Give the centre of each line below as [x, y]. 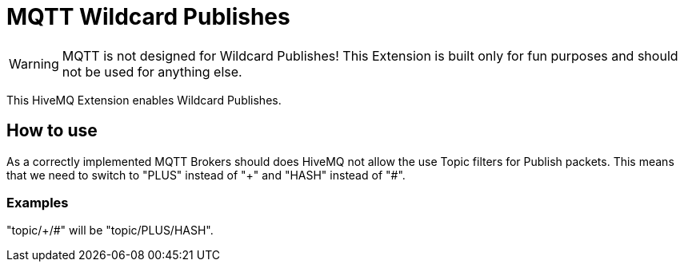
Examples [38, 202]
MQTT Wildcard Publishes [148, 17]
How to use [52, 131]
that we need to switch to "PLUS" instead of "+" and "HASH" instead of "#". [206, 175]
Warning [34, 63]
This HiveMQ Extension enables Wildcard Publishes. [144, 100]
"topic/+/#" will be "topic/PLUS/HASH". [110, 231]
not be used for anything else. [152, 71]
